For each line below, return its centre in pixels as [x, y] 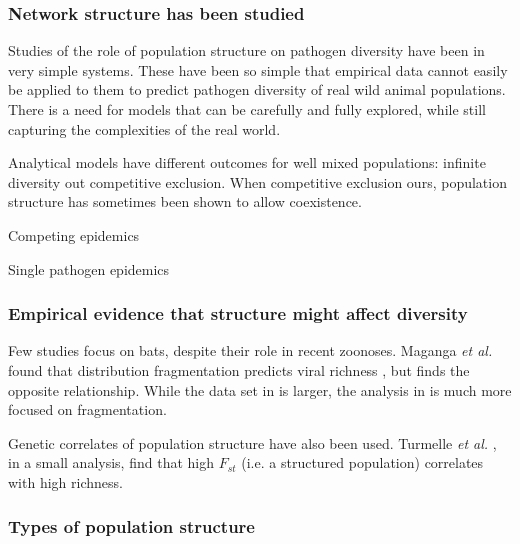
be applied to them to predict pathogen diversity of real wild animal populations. [257, 89]
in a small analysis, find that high [111, 462]
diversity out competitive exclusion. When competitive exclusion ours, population [257, 181]
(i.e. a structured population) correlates [362, 462]
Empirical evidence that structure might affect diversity [238, 313]
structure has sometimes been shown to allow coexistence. [185, 201]
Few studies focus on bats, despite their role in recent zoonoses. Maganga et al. [250, 350]
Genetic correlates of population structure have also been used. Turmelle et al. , [252, 442]
